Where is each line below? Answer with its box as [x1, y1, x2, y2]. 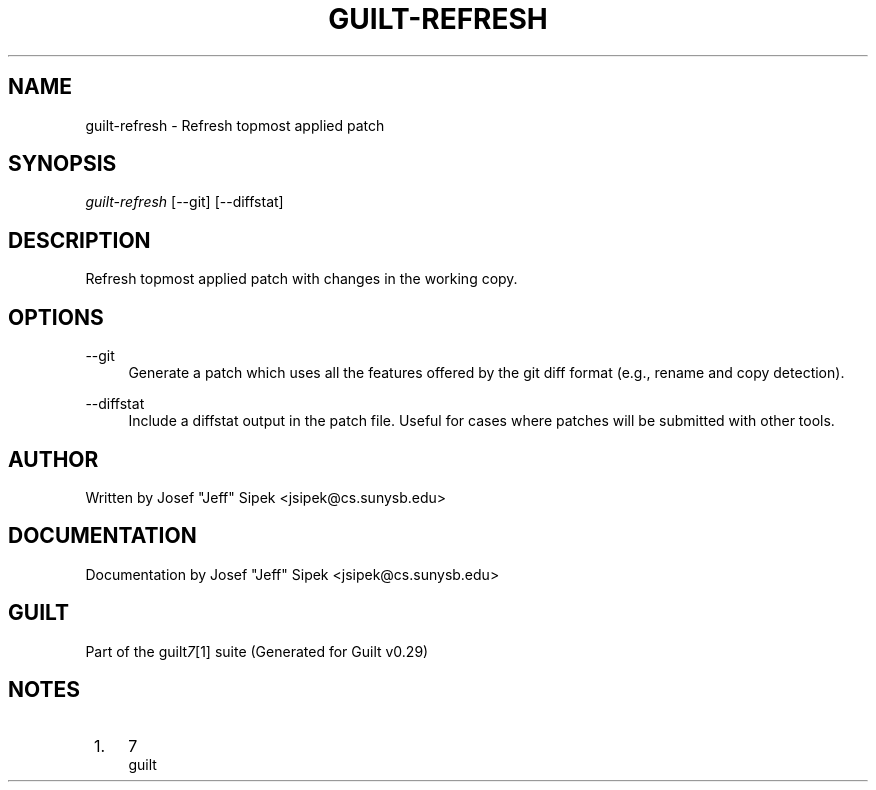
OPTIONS [8, 304, 104, 330]
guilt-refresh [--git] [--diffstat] [85, 193, 284, 211]
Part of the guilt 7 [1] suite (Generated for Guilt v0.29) [85, 642, 429, 660]
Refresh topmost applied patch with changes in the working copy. [85, 270, 518, 288]
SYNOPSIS [8, 151, 117, 177]
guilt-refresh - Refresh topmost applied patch [85, 116, 385, 134]
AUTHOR [8, 446, 99, 472]
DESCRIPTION [8, 227, 151, 253]
